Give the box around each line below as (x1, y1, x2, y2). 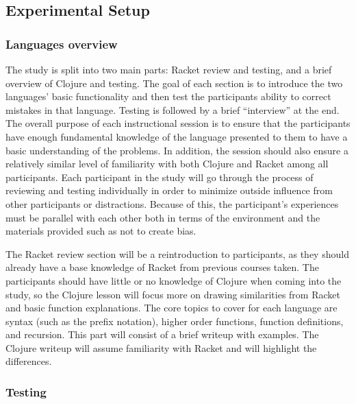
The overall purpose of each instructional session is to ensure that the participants (5, 116, 351, 130)
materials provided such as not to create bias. (5, 224, 196, 238)
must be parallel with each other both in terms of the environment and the (5, 210, 320, 224)
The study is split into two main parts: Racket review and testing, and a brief (5, 62, 332, 76)
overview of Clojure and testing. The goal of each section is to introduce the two (5, 75, 343, 90)
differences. (5, 354, 52, 368)
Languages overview (5, 35, 118, 52)
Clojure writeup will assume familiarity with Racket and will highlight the (5, 340, 317, 355)
